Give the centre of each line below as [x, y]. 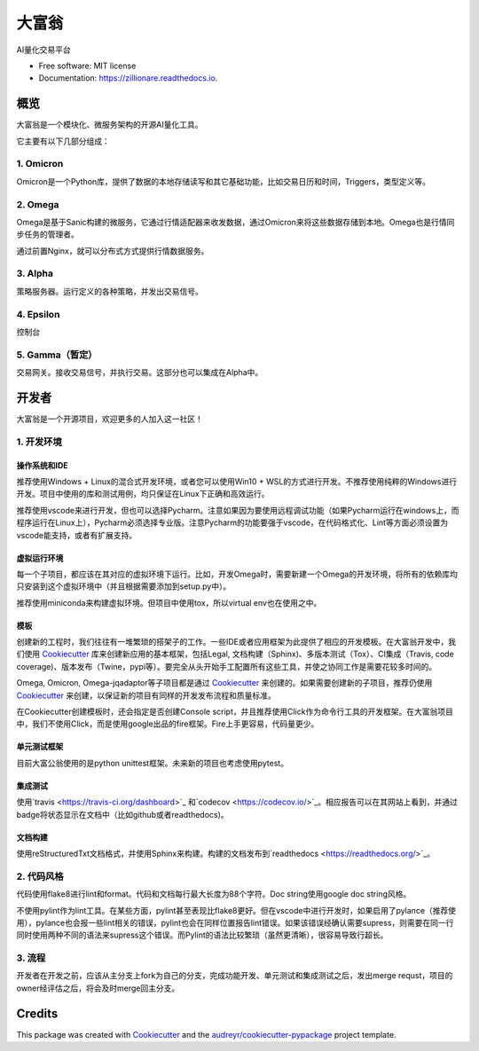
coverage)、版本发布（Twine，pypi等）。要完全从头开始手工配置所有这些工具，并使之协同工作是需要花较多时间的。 [227, 666]
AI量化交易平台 [43, 50]
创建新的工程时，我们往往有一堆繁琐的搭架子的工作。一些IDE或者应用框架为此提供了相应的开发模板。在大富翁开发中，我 [236, 642]
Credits [37, 1013]
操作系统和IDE [42, 465]
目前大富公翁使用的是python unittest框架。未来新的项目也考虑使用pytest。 [152, 763]
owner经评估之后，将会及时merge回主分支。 [98, 988]
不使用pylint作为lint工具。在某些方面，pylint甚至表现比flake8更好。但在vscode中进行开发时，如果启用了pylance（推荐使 [236, 910]
